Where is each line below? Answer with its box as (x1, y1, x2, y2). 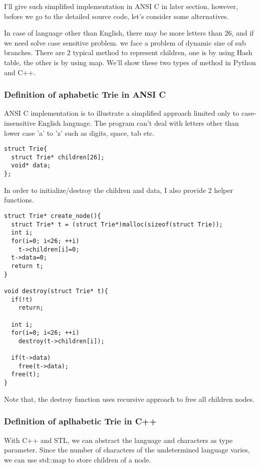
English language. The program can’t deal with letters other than (38, 117, 239, 128)
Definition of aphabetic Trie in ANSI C (4, 88, 166, 101)
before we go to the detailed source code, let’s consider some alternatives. (4, 11, 229, 21)
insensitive (4, 117, 36, 128)
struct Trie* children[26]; (11, 153, 105, 161)
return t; (11, 262, 44, 270)
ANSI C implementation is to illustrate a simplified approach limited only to (4, 108, 239, 118)
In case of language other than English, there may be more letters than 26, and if (4, 28, 254, 38)
